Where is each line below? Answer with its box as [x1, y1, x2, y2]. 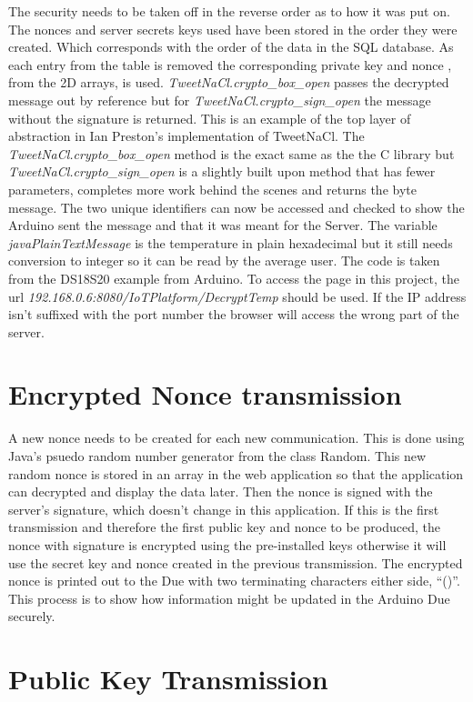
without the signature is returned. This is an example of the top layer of [8, 108, 411, 127]
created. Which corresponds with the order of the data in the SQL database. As [8, 37, 454, 56]
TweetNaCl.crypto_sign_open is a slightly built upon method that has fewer [8, 162, 436, 181]
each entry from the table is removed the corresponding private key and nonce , [8, 55, 452, 74]
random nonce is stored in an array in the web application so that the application [8, 464, 464, 483]
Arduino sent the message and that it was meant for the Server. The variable [8, 216, 438, 235]
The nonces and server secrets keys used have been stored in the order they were [8, 19, 458, 38]
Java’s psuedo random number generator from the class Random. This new [8, 446, 427, 465]
